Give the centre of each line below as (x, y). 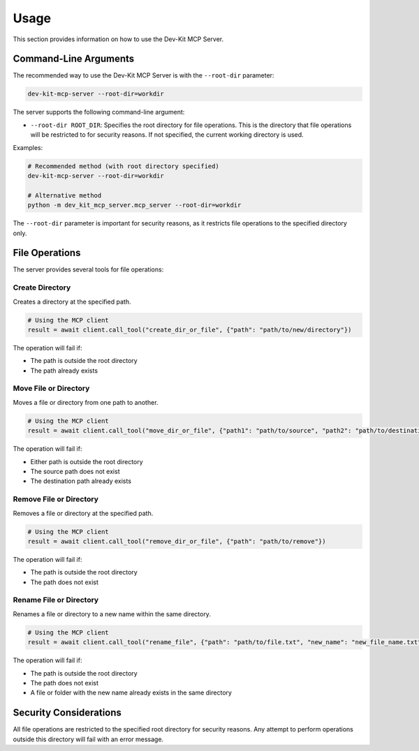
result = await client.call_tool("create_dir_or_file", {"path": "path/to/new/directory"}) (190, 329)
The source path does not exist (75, 471)
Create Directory (42, 288)
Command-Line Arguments (74, 59)
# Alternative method (65, 195)
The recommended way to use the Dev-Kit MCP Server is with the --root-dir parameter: (144, 75)
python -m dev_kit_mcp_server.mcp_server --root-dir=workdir (134, 205)
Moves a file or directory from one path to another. (86, 402)
